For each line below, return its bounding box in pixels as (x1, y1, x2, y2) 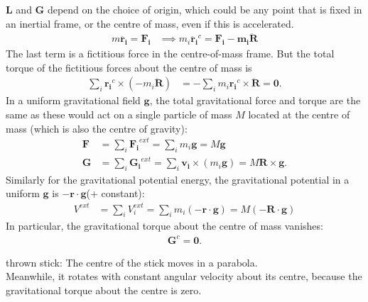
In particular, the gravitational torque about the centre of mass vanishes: (6, 218, 323, 233)
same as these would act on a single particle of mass (6, 107, 232, 122)
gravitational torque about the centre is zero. (6, 282, 202, 297)
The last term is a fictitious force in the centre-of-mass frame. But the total (6, 46, 335, 61)
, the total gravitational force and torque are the (149, 93, 361, 108)
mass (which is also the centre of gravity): (6, 121, 188, 135)
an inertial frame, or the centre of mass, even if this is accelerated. (6, 16, 294, 30)
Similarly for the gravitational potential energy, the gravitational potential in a (6, 172, 350, 186)
